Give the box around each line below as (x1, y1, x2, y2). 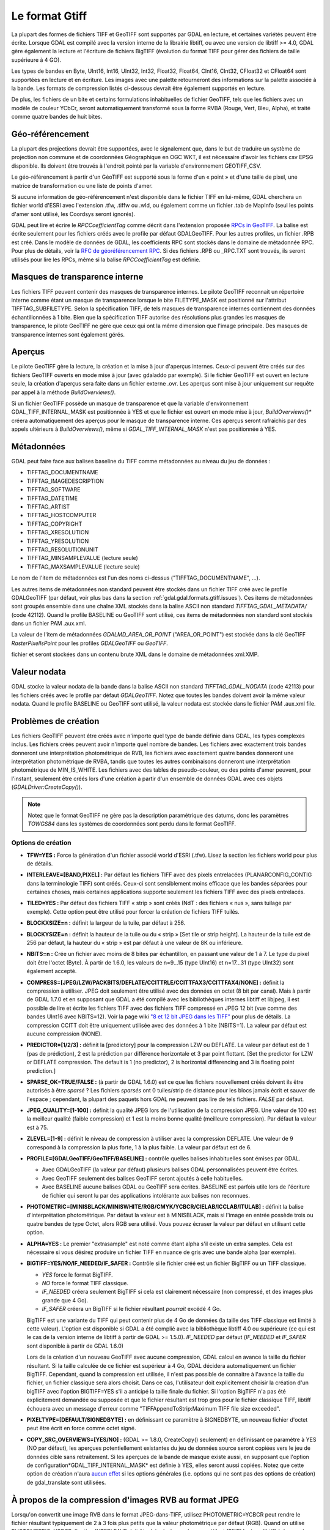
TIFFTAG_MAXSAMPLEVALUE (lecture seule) (26, 563, 140, 570)
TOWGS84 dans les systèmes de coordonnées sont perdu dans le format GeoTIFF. (28, 820, 237, 827)
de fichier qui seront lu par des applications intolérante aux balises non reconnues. (42, 1192, 251, 1199)
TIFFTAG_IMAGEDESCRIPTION (26, 477, 104, 485)
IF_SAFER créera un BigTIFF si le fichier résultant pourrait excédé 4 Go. (42, 1305, 221, 1313)
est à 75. (26, 1124, 48, 1131)
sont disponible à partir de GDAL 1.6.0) (26, 1342, 124, 1349)
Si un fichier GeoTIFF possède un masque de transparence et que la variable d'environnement (11, 400, 249, 407)
